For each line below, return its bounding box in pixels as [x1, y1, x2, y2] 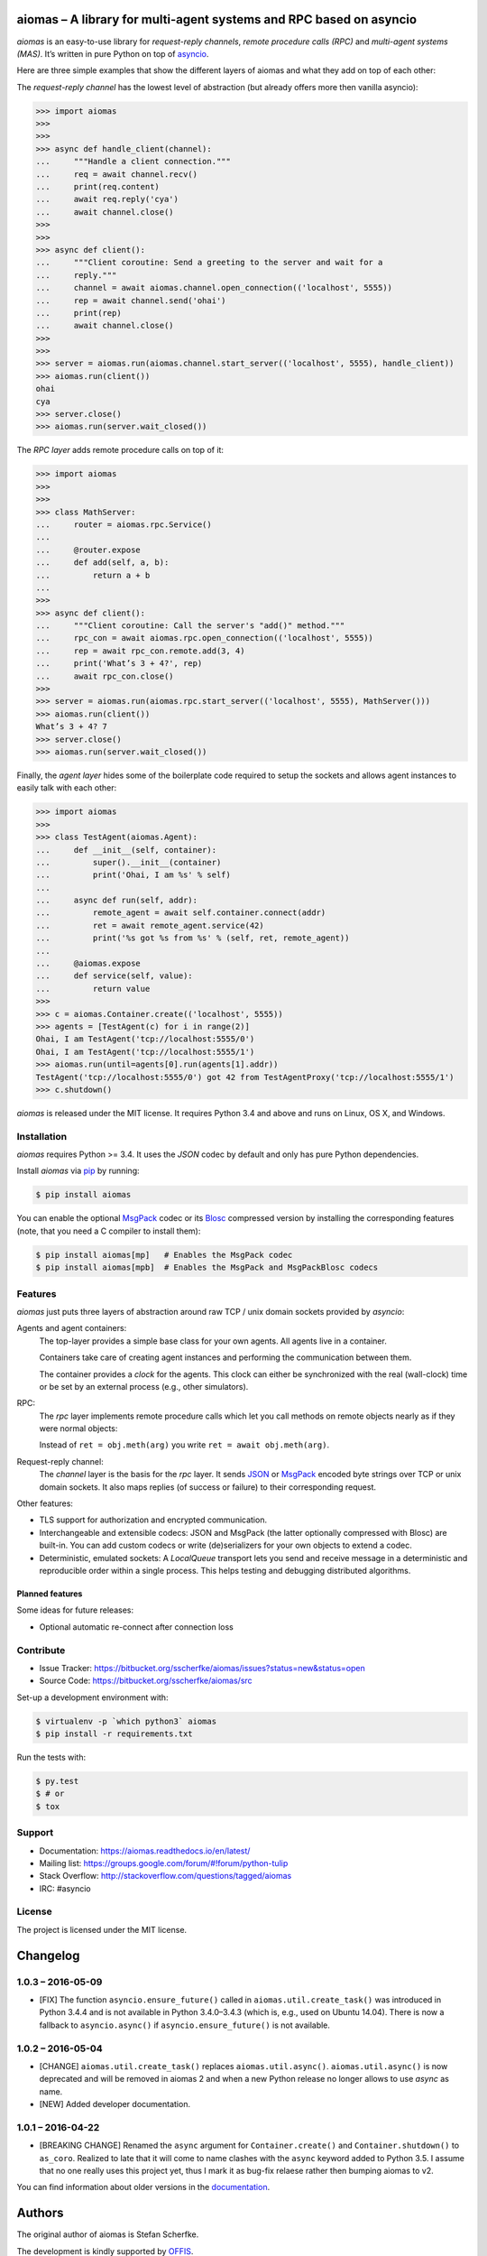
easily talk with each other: [16, 782, 117, 793]
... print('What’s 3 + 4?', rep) [35, 659, 203, 669]
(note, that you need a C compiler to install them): [16, 1225, 201, 1236]
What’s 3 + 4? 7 [35, 722, 108, 732]
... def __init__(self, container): [35, 845, 216, 855]
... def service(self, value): [35, 971, 193, 981]
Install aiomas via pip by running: [16, 1165, 140, 1177]
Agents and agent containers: [16, 1323, 127, 1334]
